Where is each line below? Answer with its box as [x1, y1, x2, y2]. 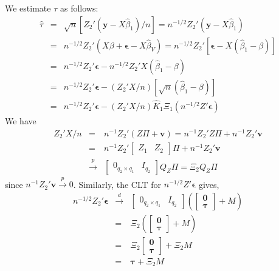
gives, [198, 178, 219, 190]
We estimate [5, 2, 51, 14]
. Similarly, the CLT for [73, 178, 162, 190]
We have [5, 114, 36, 127]
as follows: [60, 2, 98, 14]
